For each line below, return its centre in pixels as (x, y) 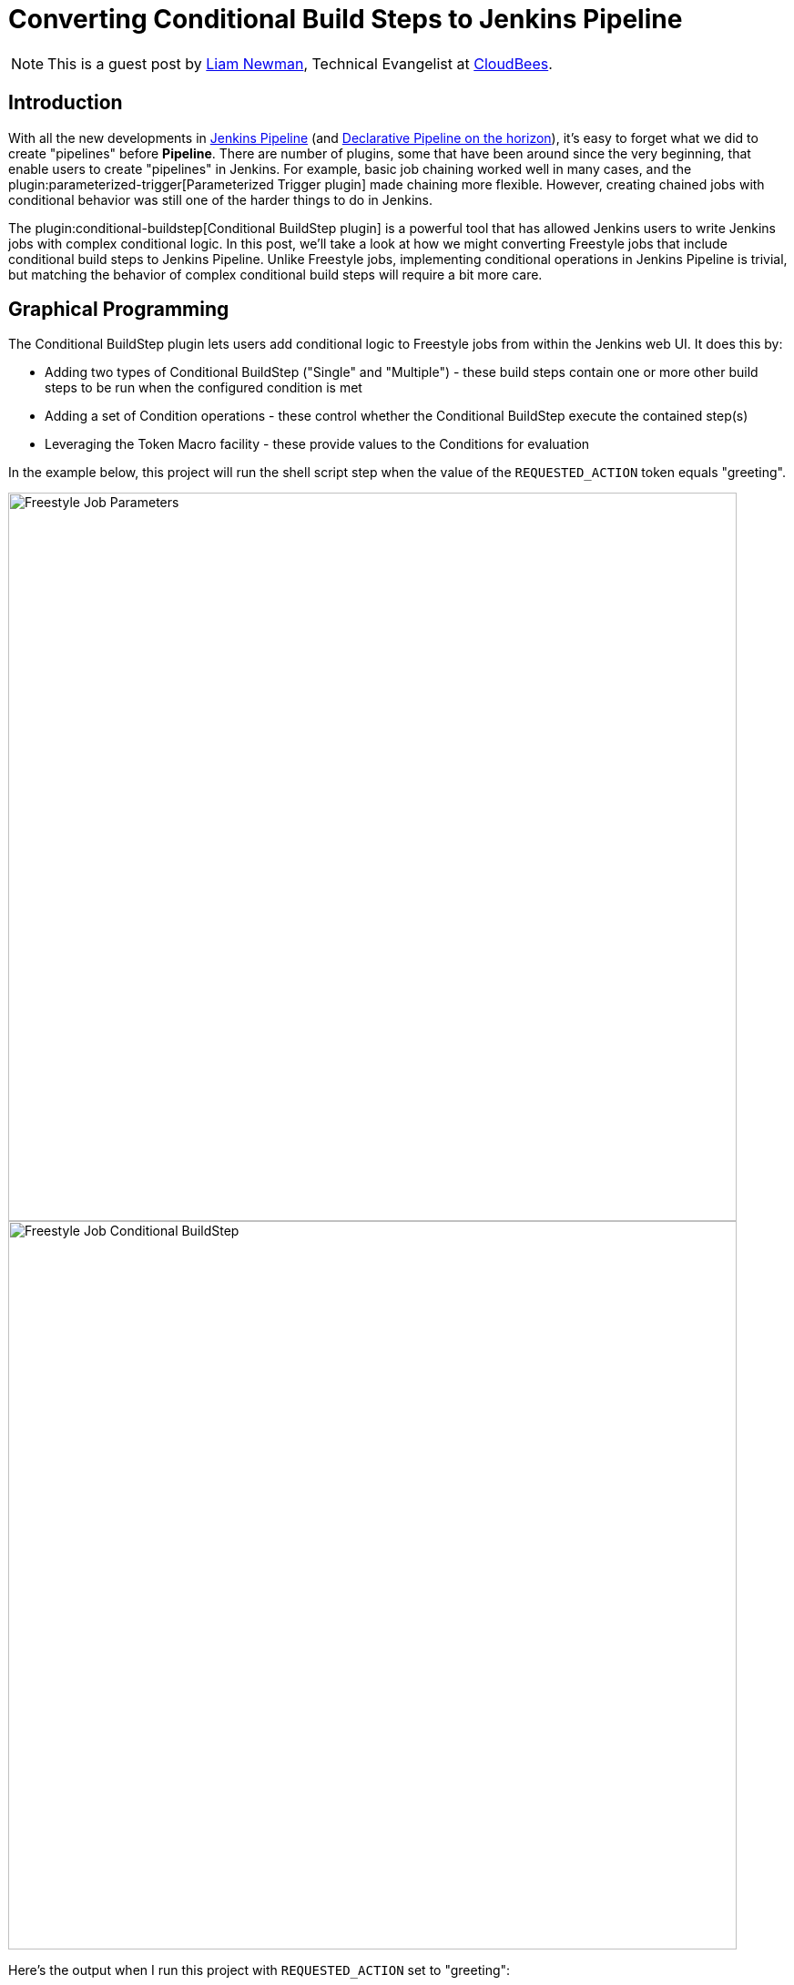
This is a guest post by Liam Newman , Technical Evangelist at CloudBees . (300, 63)
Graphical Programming (119, 310)
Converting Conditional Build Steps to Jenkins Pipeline (346, 19)
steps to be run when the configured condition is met (204, 388)
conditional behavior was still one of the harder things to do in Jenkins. (220, 199)
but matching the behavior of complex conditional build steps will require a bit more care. (275, 274)
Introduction (66, 103)
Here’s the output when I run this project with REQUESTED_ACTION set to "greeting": (260, 1970)
